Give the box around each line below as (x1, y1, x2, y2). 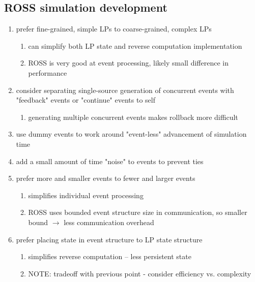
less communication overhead (64, 216, 154, 227)
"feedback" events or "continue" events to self (16, 95, 155, 105)
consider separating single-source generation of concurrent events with (16, 84, 234, 95)
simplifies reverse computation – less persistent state (28, 251, 191, 262)
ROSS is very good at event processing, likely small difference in (28, 57, 229, 68)
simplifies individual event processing (28, 190, 144, 200)
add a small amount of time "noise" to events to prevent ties (16, 155, 204, 166)
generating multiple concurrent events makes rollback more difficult (28, 111, 238, 122)
